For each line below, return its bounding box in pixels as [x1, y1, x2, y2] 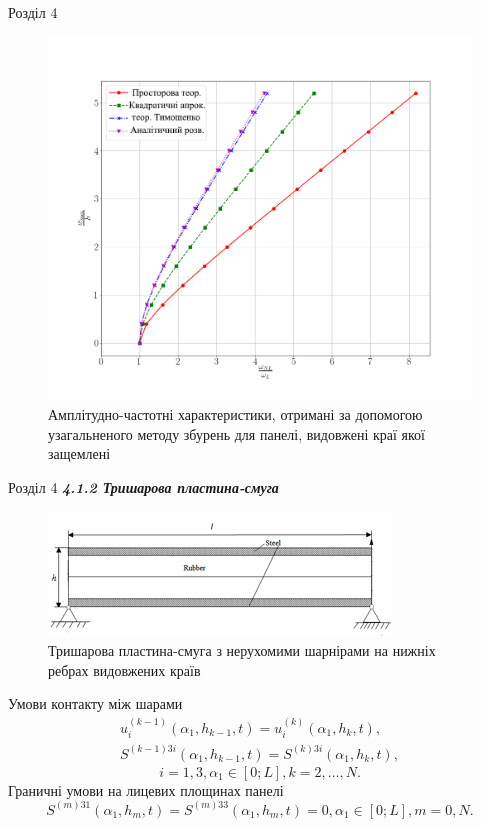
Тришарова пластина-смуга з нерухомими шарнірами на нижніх [48, 640, 436, 661]
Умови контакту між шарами [8, 693, 183, 714]
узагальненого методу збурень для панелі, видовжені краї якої [48, 423, 425, 444]
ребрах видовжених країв [48, 659, 201, 680]
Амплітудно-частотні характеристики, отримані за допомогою [48, 404, 423, 425]
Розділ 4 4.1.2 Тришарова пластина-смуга [8, 476, 279, 497]
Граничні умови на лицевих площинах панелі [8, 779, 284, 800]
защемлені [48, 443, 111, 464]
